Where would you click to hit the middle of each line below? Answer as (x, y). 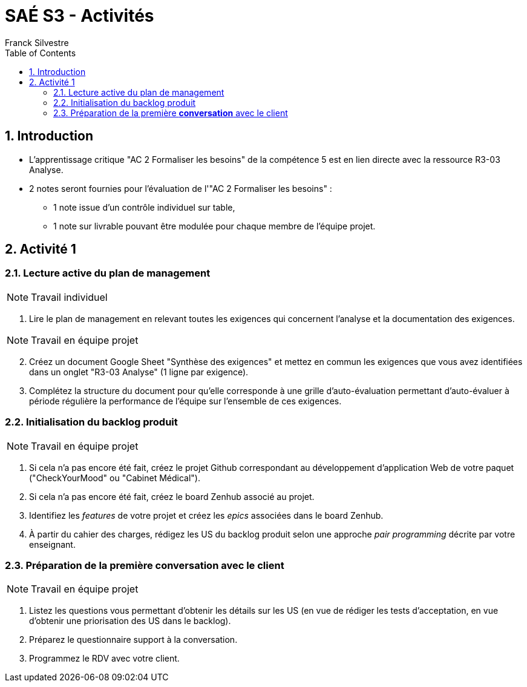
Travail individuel (69, 297)
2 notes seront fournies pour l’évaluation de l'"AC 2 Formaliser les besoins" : (181, 188)
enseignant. (52, 544)
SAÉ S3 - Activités (80, 16)
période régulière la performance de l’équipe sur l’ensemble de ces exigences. (185, 401)
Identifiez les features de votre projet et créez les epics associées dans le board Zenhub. (206, 515)
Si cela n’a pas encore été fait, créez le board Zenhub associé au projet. (172, 496)
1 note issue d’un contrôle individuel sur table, (144, 207)
